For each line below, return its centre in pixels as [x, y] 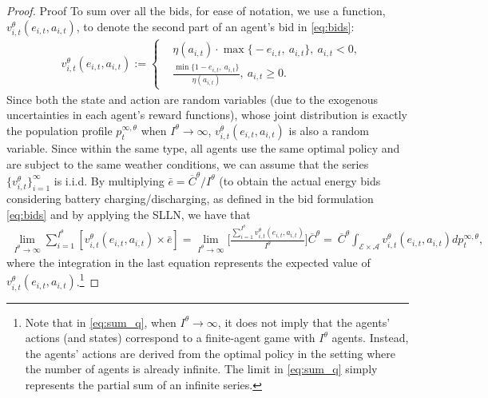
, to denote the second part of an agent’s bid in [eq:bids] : [215, 26]
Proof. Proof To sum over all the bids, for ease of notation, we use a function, [196, 10]
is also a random [329, 130]
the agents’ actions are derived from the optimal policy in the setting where [210, 353]
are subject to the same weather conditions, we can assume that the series [188, 163]
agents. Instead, [370, 338]
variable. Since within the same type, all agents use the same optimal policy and [203, 147]
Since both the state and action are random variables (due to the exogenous [192, 99]
